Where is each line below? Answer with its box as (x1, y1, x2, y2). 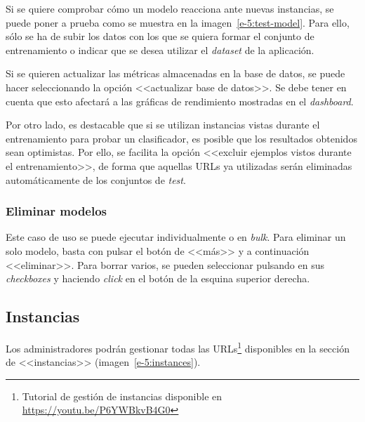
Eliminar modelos (6, 202, 107, 220)
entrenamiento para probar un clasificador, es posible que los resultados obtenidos (6, 131, 357, 145)
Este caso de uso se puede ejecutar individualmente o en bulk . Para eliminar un (6, 230, 346, 244)
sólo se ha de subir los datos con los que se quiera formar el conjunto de (6, 29, 314, 44)
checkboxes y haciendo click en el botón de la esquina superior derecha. (6, 271, 310, 286)
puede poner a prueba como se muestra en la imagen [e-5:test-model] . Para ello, (6, 15, 350, 29)
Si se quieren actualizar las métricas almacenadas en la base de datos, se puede (6, 66, 345, 81)
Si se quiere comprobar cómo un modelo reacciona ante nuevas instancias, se (6, 1, 334, 15)
